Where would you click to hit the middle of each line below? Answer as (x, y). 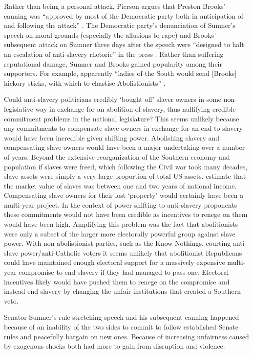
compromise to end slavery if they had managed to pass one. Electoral (124, 272)
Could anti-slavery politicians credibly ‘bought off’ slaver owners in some (113, 99)
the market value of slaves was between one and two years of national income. (120, 185)
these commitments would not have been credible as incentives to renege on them (126, 214)
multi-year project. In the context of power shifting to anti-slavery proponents (121, 204)
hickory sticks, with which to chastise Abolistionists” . (85, 83)
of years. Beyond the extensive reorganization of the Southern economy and (117, 156)
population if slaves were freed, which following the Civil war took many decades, (126, 166)
